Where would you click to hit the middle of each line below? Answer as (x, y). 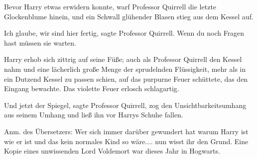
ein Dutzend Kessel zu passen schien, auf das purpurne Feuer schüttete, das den (126, 79)
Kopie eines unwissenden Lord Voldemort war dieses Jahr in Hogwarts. (112, 151)
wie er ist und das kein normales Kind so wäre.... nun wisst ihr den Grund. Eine (126, 141)
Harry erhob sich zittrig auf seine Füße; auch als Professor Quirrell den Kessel (123, 59)
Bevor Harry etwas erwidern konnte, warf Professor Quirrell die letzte (110, 6)
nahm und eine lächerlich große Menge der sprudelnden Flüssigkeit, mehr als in (125, 69)
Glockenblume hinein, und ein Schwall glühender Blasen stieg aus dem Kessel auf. (129, 16)
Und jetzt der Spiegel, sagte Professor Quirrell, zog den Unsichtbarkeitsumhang (125, 105)
